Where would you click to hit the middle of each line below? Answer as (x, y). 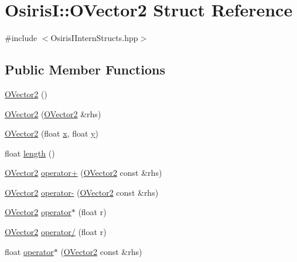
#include (21, 38)
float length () (30, 153)
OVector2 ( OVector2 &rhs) (53, 113)
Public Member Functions (85, 69)
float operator (29, 251)
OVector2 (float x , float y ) (52, 133)
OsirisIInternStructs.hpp (94, 38)
